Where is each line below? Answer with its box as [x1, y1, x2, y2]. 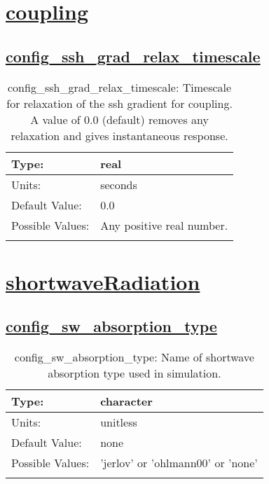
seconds [100, 176, 137, 193]
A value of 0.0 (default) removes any [30, 111, 209, 127]
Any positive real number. [100, 216, 228, 233]
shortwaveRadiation [6, 267, 200, 296]
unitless [100, 414, 137, 431]
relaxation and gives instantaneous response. [11, 127, 228, 144]
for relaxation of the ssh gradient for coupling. [6, 95, 233, 111]
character [100, 393, 153, 410]
